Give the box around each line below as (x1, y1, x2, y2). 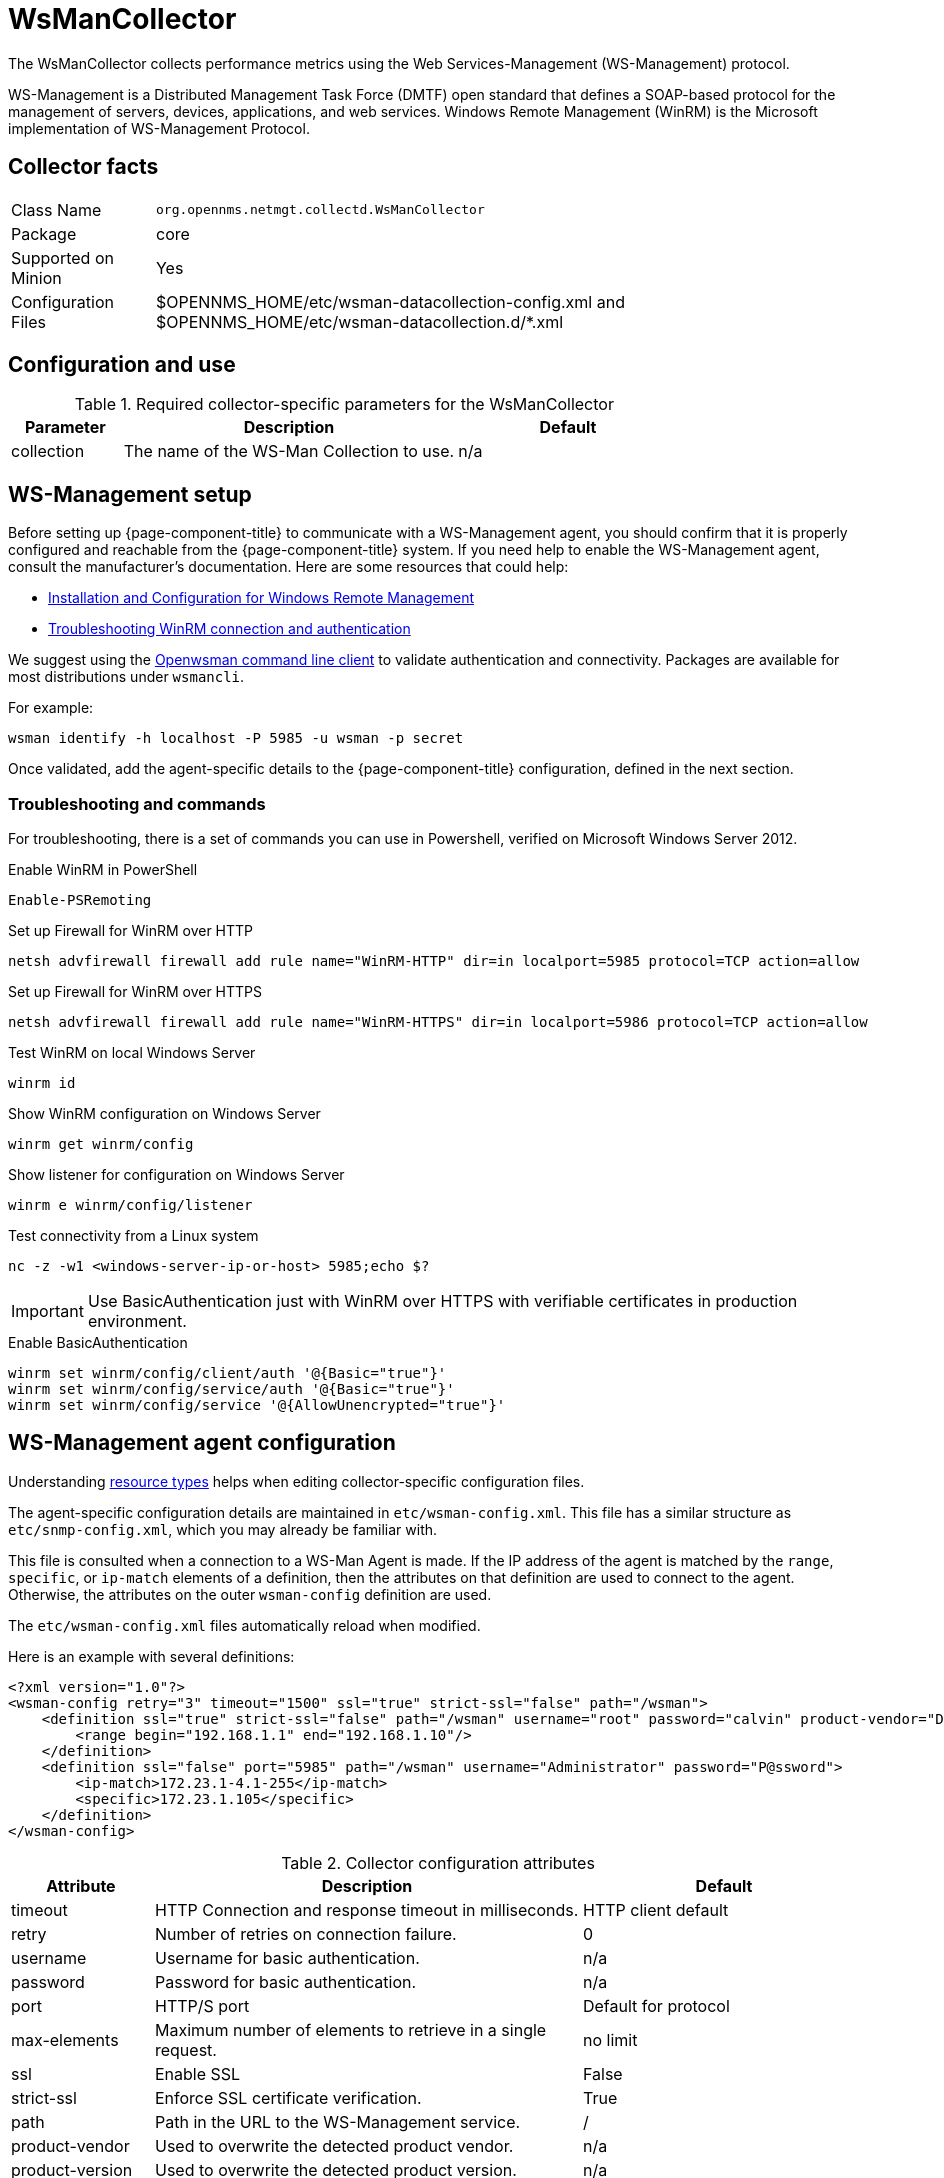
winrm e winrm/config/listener (8, 1197, 253, 1214)
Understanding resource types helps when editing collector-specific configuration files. (8, 1472, 585, 1490)
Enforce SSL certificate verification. (154, 2087, 422, 2108)
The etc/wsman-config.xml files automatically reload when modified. (8, 1616, 481, 1634)
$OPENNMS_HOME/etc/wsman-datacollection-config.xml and (155, 291, 625, 312)
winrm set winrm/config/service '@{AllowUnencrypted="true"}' (8, 1397, 506, 1414)
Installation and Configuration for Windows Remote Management (48, 589, 474, 607)
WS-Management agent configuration (8, 1430, 396, 1456)
